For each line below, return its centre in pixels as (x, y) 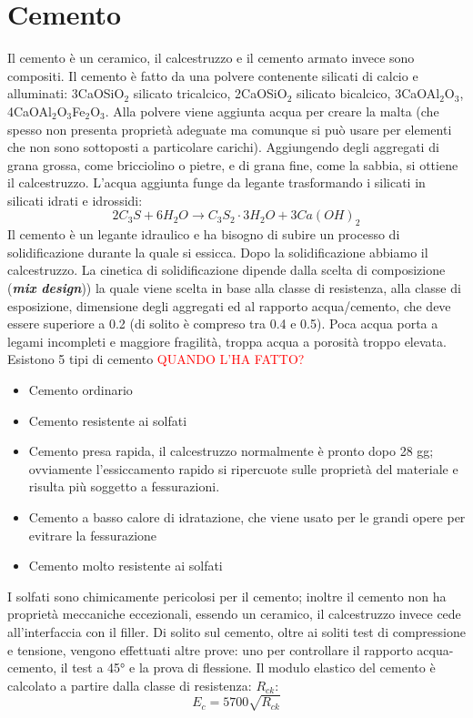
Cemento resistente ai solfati (108, 420)
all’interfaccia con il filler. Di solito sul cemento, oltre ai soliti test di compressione (236, 631)
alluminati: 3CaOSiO (66, 93)
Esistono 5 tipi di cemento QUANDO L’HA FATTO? (156, 359)
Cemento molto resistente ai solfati (126, 566)
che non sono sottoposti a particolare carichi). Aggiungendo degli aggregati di (223, 147)
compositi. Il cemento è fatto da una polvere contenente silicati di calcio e (213, 75)
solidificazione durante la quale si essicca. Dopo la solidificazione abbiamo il (218, 252)
